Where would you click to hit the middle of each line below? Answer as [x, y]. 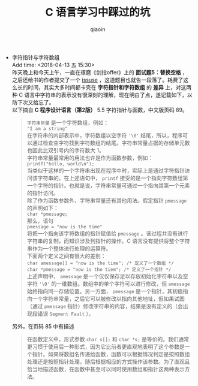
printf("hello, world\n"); [61, 164]
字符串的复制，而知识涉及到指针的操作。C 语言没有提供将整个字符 [108, 241]
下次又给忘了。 [36, 102]
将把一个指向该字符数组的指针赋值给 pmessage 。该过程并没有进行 [107, 233]
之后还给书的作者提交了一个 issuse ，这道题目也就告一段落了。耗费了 [97, 80]
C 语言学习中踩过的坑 [98, 12]
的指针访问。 [43, 193]
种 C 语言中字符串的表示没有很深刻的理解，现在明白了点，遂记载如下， [99, 95]
